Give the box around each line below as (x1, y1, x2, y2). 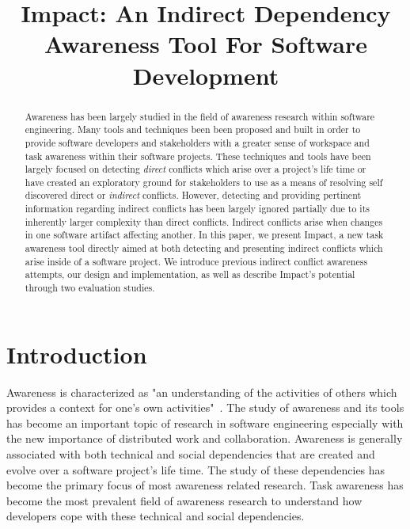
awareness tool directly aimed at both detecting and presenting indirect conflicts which (25, 242, 383, 255)
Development (132, 59, 279, 91)
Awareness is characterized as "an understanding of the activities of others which (6, 383, 397, 400)
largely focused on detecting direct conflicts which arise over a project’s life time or (25, 162, 366, 176)
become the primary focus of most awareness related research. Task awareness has (6, 477, 404, 493)
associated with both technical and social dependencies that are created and (6, 446, 375, 462)
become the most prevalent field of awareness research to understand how (6, 492, 363, 508)
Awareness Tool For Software (44, 28, 368, 60)
